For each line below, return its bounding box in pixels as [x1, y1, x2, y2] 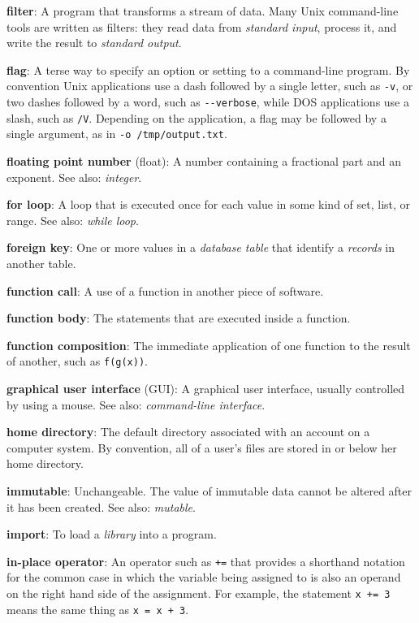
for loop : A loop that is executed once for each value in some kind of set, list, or [6, 196, 411, 213]
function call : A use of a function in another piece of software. [6, 282, 324, 299]
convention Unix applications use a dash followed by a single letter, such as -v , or [6, 77, 413, 94]
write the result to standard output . [6, 34, 182, 51]
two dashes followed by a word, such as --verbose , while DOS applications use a [6, 93, 409, 110]
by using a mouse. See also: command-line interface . [6, 396, 266, 413]
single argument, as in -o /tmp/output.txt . [6, 125, 227, 142]
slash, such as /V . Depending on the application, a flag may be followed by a [6, 109, 387, 126]
